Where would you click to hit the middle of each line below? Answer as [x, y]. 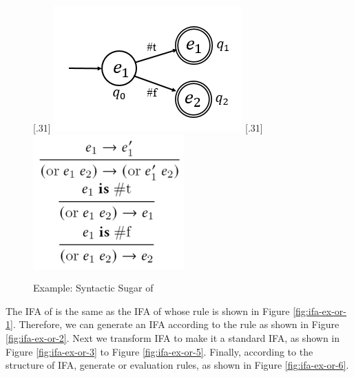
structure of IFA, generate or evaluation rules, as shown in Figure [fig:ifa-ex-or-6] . [177, 365]
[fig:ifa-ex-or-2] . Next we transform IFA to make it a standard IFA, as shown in [173, 337]
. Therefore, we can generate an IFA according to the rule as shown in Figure [176, 324]
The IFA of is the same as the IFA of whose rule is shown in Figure [148, 310]
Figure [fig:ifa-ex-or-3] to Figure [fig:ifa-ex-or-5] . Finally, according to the [159, 351]
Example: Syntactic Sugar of [93, 288]
